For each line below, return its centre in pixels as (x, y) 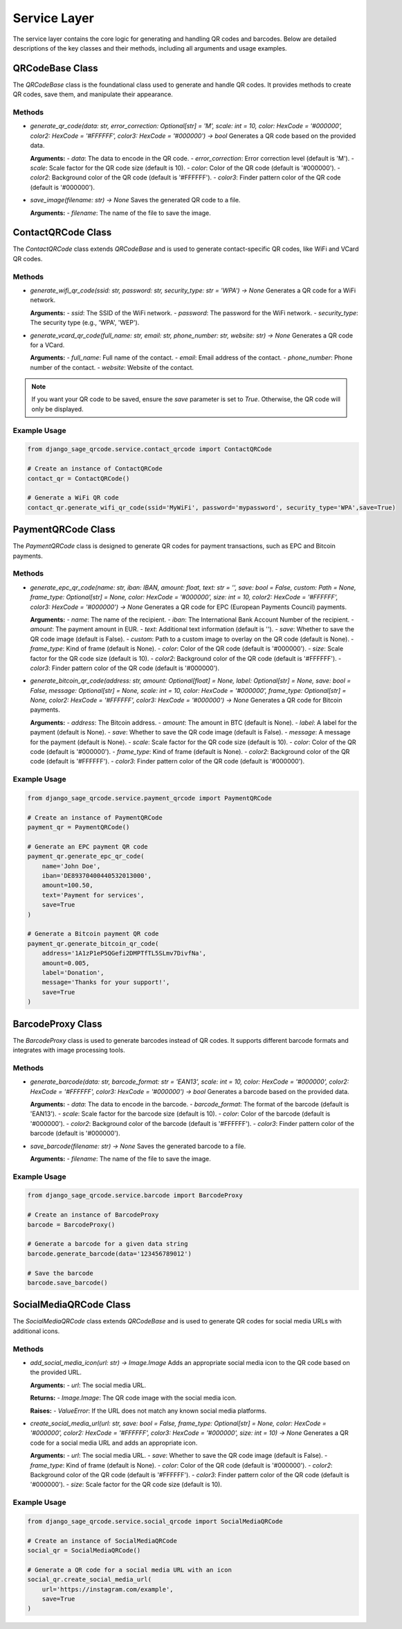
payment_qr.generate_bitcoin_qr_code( (93, 943)
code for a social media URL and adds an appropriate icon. (114, 1443)
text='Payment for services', (93, 895)
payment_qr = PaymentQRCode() (79, 827)
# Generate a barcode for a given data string (108, 1244)
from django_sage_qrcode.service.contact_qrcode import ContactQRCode (150, 449)
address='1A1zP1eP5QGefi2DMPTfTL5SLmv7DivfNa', (124, 953)
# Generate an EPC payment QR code (88, 846)
